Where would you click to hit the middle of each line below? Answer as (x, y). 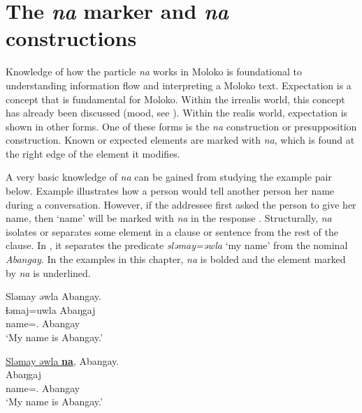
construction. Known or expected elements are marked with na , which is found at (180, 140)
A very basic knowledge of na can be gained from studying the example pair (169, 177)
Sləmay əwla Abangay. (53, 296)
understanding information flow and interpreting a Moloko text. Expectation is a (179, 85)
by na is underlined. (48, 272)
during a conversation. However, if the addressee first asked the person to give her (181, 204)
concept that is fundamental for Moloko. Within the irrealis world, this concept (175, 99)
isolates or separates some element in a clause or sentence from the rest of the (172, 231)
